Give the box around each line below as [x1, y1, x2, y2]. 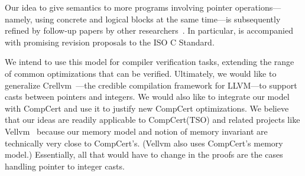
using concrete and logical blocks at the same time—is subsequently [35, 12, 281, 25]
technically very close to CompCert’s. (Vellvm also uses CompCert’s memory [5, 136, 283, 149]
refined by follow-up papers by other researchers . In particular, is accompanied [5, 24, 293, 37]
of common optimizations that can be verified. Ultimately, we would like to [5, 67, 277, 79]
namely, [5, 12, 33, 25]
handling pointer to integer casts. [5, 159, 125, 172]
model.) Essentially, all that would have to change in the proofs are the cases [5, 148, 283, 161]
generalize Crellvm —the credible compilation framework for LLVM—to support [5, 79, 297, 91]
